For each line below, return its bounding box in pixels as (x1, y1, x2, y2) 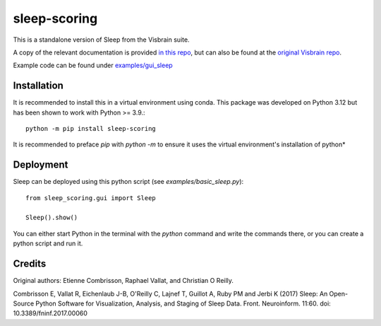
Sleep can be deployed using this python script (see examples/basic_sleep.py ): (13, 177, 244, 186)
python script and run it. (13, 239, 83, 248)
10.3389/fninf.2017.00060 (13, 309, 87, 318)
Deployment (13, 159, 68, 171)
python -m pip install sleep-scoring (25, 124, 157, 133)
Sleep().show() (25, 214, 78, 222)
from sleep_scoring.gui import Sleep (25, 194, 157, 202)
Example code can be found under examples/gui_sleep (13, 61, 173, 70)
